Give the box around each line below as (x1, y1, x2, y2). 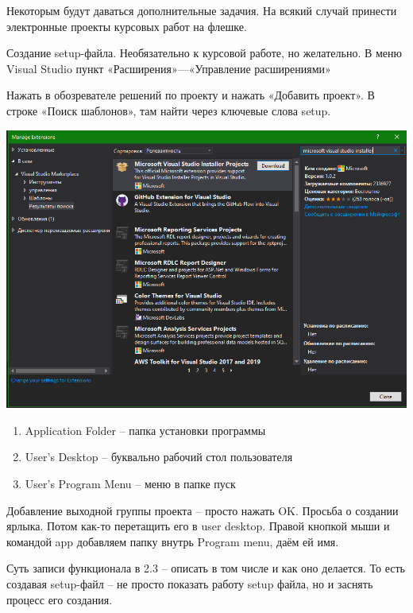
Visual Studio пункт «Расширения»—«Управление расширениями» (6, 60, 331, 76)
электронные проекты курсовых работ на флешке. (6, 17, 247, 34)
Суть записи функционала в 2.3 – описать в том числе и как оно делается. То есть (6, 560, 405, 576)
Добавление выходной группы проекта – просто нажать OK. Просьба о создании (6, 502, 399, 518)
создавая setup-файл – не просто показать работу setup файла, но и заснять (6, 576, 373, 592)
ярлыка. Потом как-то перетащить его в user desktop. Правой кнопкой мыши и (6, 518, 390, 534)
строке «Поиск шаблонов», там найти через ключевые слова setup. (6, 102, 331, 118)
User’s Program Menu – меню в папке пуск (25, 475, 236, 492)
